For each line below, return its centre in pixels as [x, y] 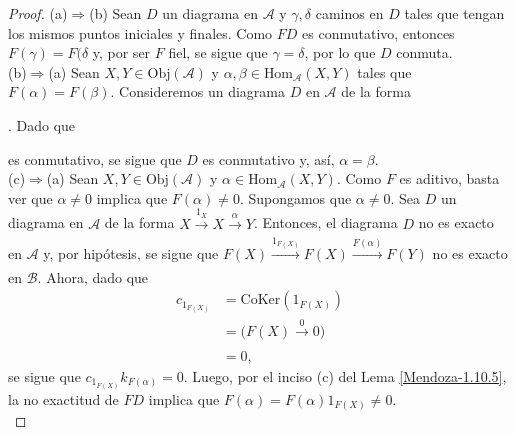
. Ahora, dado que [93, 276]
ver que [30, 197]
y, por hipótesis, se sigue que [131, 253]
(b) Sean [115, 13]
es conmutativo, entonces [378, 32]
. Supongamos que [295, 197]
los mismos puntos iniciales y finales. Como [140, 32]
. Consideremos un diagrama [197, 91]
